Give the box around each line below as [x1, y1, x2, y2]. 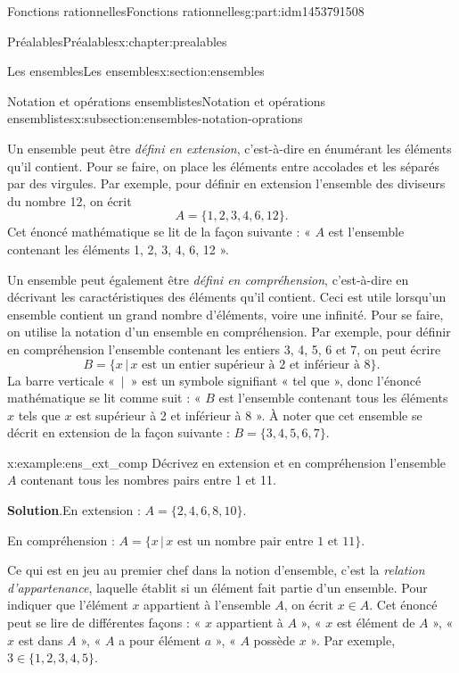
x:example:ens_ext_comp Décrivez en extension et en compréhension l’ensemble [7, 453, 447, 471]
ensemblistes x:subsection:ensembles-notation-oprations [7, 109, 303, 128]
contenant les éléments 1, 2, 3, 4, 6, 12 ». [7, 239, 230, 258]
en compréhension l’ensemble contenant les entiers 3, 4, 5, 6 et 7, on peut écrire [7, 339, 441, 358]
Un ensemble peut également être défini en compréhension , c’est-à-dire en [7, 270, 409, 288]
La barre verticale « [7, 370, 115, 389]
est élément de [336, 613, 415, 632]
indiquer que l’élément [7, 595, 128, 614]
